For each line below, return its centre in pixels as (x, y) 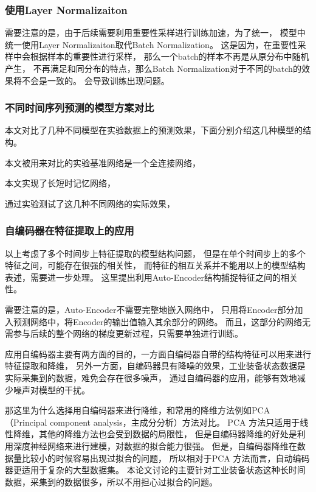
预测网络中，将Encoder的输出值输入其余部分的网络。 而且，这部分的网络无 (162, 321)
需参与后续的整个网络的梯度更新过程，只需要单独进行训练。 (124, 333)
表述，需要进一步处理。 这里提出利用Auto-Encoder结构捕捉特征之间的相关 (152, 277)
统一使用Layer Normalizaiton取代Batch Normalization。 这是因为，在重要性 (151, 44)
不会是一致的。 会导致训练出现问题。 (95, 80)
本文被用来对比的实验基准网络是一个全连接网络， (103, 162)
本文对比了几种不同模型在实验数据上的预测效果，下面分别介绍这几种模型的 (154, 130)
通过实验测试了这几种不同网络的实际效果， (90, 203)
